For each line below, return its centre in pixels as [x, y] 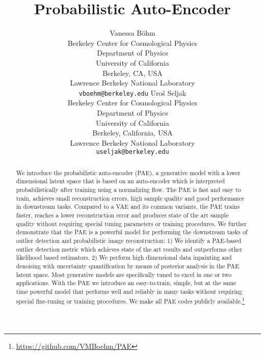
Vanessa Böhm [132, 33]
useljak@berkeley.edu [132, 152]
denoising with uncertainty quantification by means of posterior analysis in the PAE [128, 266]
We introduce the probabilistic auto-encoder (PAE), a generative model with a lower [128, 172]
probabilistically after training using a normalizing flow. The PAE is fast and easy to [128, 190]
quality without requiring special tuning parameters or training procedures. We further [131, 223]
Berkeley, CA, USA [132, 73]
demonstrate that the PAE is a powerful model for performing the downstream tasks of [132, 232]
